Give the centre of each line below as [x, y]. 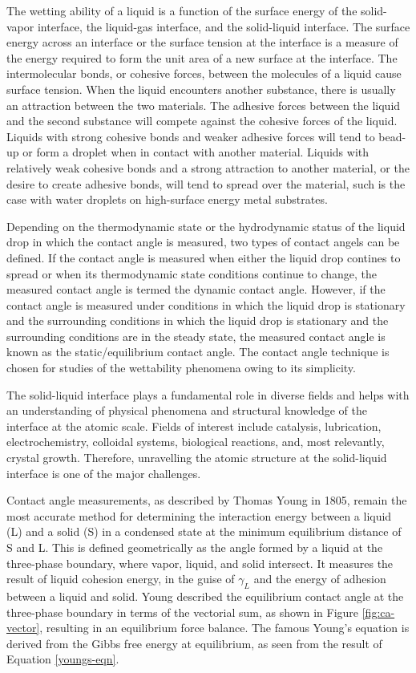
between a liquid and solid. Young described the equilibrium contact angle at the [205, 596]
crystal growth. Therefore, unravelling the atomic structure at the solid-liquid [197, 458]
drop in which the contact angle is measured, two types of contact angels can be [203, 242]
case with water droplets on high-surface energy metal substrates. [167, 199]
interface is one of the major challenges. [104, 473]
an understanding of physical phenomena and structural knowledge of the [187, 410]
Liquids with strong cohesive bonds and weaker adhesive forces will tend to [191, 136]
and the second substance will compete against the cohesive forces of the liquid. [202, 121]
